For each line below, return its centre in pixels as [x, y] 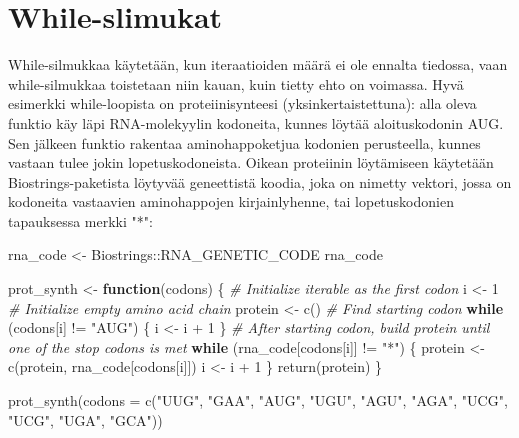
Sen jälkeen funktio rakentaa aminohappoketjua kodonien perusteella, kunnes [244, 142]
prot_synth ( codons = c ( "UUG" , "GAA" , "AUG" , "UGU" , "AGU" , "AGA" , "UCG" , [258, 400]
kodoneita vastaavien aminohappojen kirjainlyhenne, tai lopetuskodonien [231, 201]
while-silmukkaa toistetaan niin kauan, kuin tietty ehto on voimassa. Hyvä [236, 83]
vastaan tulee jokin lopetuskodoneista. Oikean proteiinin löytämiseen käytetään [251, 162]
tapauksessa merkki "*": [80, 220]
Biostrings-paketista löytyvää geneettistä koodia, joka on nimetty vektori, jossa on [260, 181]
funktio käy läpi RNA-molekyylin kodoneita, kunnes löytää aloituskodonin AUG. [256, 122]
